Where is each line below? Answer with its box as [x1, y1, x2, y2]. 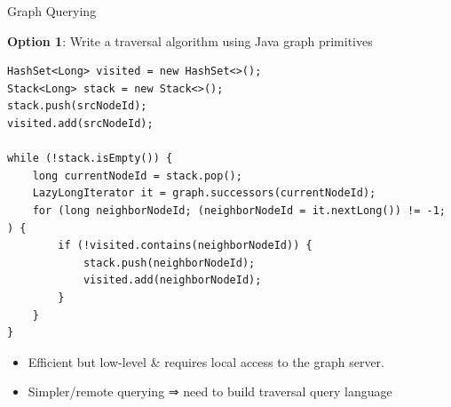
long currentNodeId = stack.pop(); [32, 169, 242, 182]
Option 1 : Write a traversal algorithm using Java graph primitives [7, 31, 373, 50]
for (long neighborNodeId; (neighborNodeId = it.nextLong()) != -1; [32, 203, 446, 217]
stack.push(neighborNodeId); [83, 256, 256, 269]
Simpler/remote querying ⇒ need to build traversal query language [28, 382, 392, 401]
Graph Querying [7, 2, 97, 20]
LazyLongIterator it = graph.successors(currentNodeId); [32, 187, 376, 200]
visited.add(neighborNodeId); [83, 274, 262, 287]
